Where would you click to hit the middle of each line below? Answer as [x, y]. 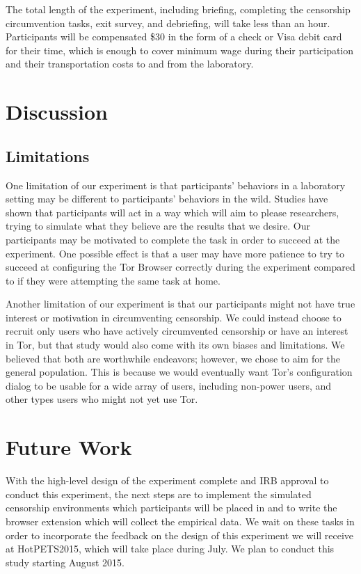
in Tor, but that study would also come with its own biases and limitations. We [175, 345]
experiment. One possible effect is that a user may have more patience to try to [175, 253]
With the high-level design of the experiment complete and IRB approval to [167, 480]
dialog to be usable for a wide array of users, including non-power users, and [169, 385]
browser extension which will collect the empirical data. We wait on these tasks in [180, 521]
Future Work [69, 447]
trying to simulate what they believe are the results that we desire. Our [158, 226]
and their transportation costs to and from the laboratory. [130, 64]
